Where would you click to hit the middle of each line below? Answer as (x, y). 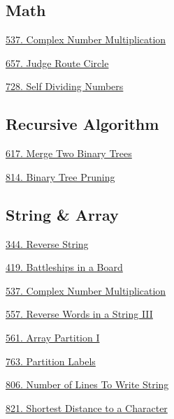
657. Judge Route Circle (57, 63)
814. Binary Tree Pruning (60, 176)
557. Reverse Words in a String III (79, 314)
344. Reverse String (47, 243)
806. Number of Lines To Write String (87, 384)
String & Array (62, 214)
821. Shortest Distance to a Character (87, 407)
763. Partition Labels (51, 361)
